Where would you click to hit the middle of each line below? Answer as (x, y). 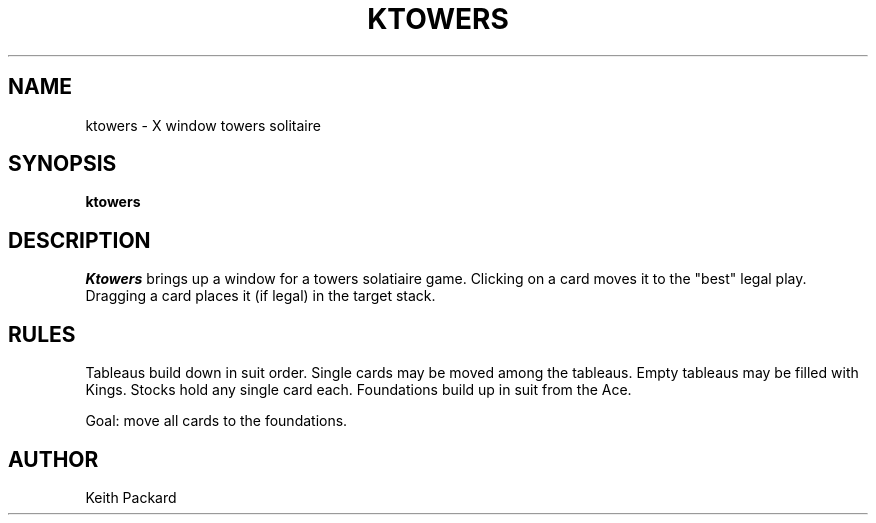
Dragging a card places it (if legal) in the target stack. (260, 296)
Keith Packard (131, 497)
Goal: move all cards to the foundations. (216, 421)
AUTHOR (53, 459)
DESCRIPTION (79, 240)
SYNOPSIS (62, 164)
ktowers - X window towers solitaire (203, 125)
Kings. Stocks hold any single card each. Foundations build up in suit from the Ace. (358, 390)
